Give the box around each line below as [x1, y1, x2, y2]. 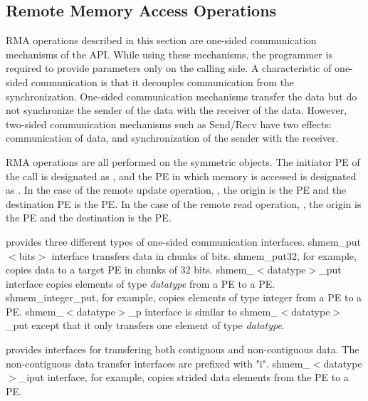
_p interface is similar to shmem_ [128, 303, 278, 318]
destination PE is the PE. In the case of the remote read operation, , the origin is [6, 196, 362, 211]
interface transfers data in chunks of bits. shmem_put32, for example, [51, 248, 357, 263]
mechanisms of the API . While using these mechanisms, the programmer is [6, 46, 332, 61]
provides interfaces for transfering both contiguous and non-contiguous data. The [6, 342, 359, 357]
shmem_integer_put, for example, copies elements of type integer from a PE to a [6, 290, 362, 305]
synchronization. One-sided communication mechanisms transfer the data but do [6, 88, 357, 103]
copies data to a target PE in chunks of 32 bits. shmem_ [6, 262, 254, 277]
